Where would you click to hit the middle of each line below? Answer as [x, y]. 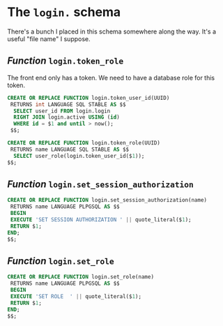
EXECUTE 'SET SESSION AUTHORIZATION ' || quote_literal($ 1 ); [101, 220]
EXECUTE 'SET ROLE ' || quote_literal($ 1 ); [76, 296]
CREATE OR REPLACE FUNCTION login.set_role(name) [81, 277]
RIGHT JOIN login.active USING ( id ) [67, 117]
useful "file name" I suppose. [49, 38]
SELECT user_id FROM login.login [62, 111]
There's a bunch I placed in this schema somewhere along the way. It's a [112, 31]
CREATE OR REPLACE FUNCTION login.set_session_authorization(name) [107, 200]
